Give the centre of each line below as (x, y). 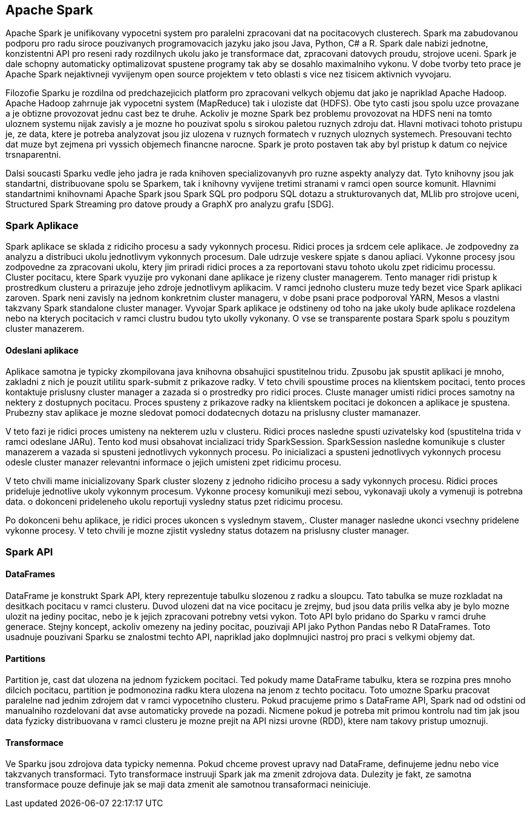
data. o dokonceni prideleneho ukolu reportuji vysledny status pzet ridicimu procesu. (174, 502)
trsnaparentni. (33, 155)
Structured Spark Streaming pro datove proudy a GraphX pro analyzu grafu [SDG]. (170, 204)
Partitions (25, 658)
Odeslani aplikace (42, 350)
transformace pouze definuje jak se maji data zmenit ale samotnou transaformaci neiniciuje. (188, 785)
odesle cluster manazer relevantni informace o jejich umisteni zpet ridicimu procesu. (174, 462)
